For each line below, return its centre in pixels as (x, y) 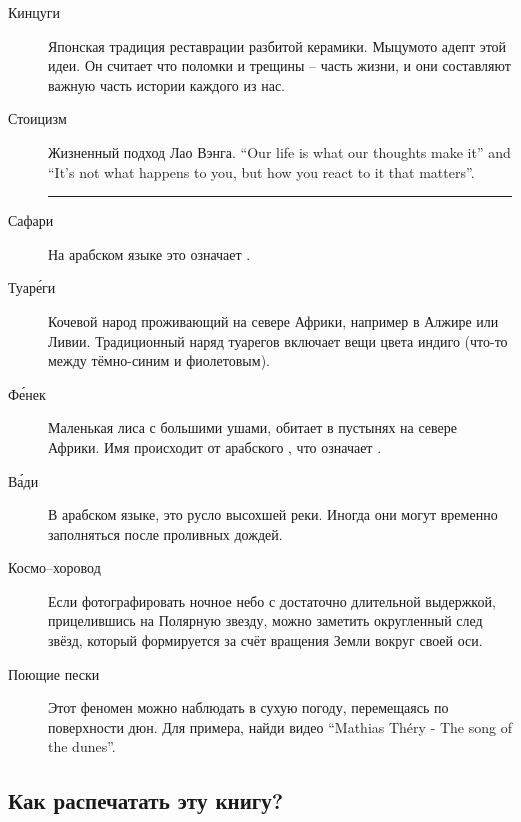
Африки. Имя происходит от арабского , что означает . (215, 446)
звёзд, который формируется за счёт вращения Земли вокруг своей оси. (265, 640)
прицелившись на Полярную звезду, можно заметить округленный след (265, 620)
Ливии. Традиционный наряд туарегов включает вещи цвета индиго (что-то (278, 340)
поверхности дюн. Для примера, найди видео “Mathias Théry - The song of (280, 726)
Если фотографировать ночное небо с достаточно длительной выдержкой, (272, 600)
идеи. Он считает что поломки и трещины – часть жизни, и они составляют (279, 65)
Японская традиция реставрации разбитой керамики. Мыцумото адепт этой (277, 45)
